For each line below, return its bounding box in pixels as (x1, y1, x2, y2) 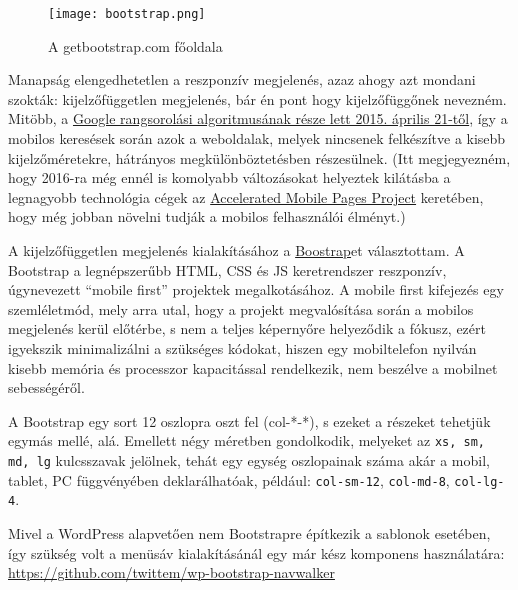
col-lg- (454, 474, 505, 489)
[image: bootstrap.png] (48, 7, 206, 21)
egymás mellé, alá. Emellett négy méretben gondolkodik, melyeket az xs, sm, (8, 430, 485, 451)
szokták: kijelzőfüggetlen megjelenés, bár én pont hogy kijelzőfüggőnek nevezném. (8, 88, 507, 109)
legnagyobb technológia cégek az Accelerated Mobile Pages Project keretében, (8, 186, 484, 207)
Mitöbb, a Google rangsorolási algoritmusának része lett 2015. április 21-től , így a (8, 108, 508, 129)
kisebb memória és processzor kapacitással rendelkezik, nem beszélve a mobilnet (8, 357, 498, 378)
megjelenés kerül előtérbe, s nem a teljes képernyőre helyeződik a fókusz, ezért (8, 318, 486, 339)
